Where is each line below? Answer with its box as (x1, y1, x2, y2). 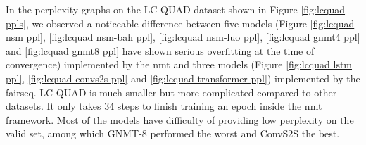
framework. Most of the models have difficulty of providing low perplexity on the (6, 112, 354, 127)
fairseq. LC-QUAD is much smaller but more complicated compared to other (6, 84, 337, 99)
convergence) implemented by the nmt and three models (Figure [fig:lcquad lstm (6, 57, 353, 72)
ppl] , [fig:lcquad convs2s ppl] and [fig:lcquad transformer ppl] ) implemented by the (6, 70, 360, 85)
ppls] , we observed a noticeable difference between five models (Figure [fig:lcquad (6, 15, 355, 30)
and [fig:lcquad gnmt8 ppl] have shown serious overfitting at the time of (6, 43, 315, 58)
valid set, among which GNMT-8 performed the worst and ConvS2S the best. (6, 126, 340, 141)
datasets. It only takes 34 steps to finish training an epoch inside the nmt (6, 99, 322, 113)
